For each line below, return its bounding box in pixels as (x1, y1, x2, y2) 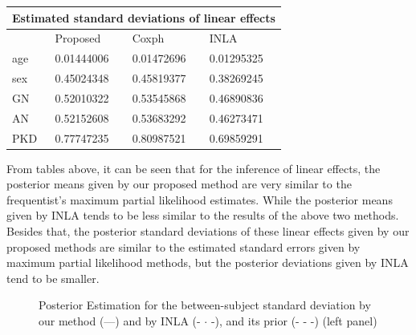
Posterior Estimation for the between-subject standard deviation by (39, 297, 371, 313)
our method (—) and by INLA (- (39, 313, 201, 329)
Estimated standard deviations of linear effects (12, 9, 275, 26)
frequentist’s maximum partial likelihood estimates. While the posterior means (6, 191, 393, 208)
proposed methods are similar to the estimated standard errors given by (6, 238, 361, 255)
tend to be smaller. (6, 269, 100, 286)
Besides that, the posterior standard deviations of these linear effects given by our (6, 223, 410, 240)
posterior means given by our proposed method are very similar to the (6, 176, 352, 192)
